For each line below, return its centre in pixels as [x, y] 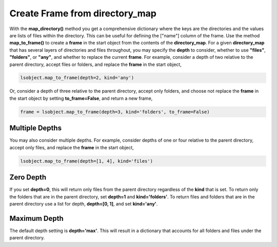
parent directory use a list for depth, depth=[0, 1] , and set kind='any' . [84, 204]
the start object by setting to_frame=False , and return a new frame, [81, 98]
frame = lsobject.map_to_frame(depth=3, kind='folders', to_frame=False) [115, 112]
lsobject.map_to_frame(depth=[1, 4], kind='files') [87, 161]
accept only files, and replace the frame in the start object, [72, 147]
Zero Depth [28, 177]
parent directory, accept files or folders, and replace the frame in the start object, [95, 64]
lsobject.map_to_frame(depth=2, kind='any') [77, 78]
